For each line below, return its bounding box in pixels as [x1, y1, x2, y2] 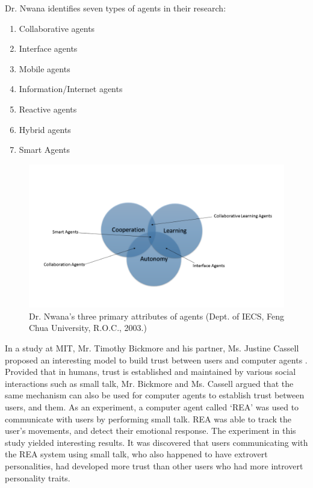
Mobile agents [19, 62, 70, 75]
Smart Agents [19, 143, 70, 156]
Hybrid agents [19, 123, 71, 135]
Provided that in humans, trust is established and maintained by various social [5, 365, 296, 378]
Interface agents [19, 42, 78, 55]
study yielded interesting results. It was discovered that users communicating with [5, 436, 308, 448]
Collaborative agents [19, 22, 95, 34]
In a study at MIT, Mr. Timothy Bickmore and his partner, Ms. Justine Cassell [5, 342, 299, 354]
